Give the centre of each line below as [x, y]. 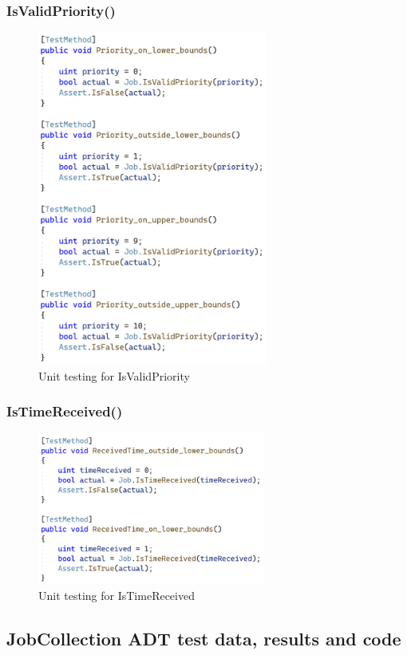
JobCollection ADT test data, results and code [204, 638]
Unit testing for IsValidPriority [114, 375]
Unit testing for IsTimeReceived [117, 595]
